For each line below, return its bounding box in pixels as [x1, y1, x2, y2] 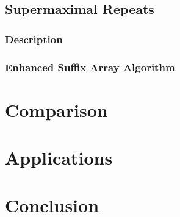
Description [5, 31, 63, 46]
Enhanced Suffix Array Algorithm [5, 59, 175, 74]
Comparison [5, 97, 108, 122]
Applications [5, 145, 113, 170]
